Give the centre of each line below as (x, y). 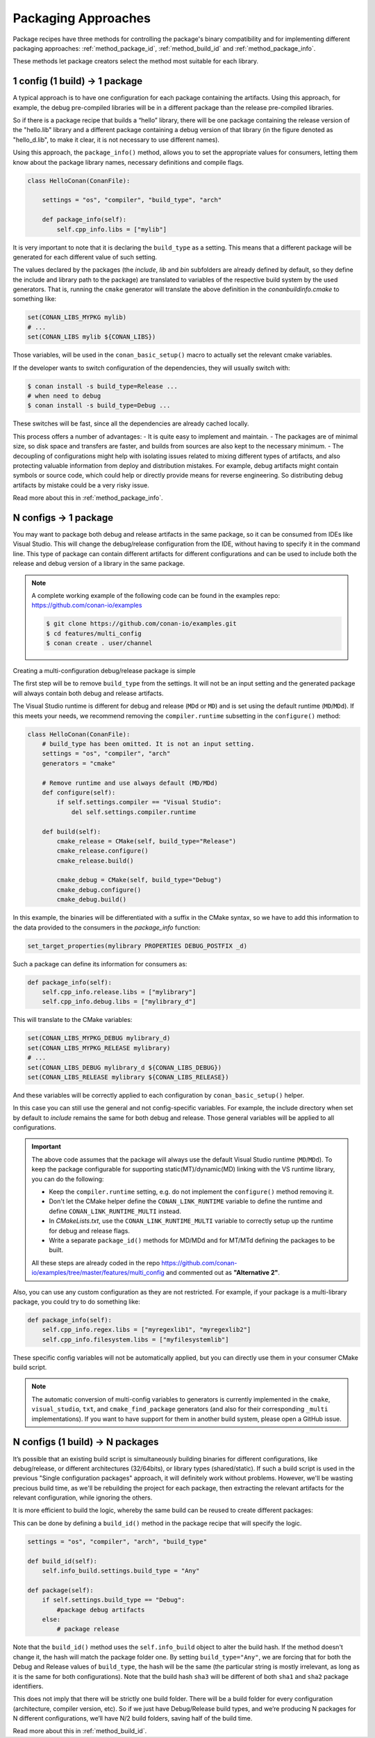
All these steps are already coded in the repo (96, 1262)
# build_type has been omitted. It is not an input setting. (148, 744)
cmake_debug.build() (92, 900)
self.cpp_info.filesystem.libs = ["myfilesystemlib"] (135, 1339)
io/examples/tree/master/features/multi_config (98, 1273)
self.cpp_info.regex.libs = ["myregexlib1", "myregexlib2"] (147, 1330)
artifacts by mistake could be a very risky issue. (81, 485)
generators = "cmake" (79, 763)
